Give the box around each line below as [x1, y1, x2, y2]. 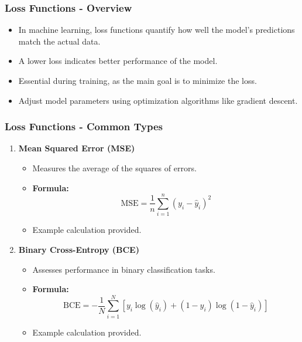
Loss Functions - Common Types [5, 119, 163, 134]
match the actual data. [18, 35, 101, 47]
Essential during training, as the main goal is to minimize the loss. [18, 75, 257, 86]
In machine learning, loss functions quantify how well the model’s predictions [18, 23, 295, 36]
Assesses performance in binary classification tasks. [32, 263, 215, 275]
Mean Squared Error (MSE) [18, 142, 135, 154]
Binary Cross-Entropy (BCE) [18, 243, 139, 255]
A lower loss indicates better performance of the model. [18, 55, 218, 67]
